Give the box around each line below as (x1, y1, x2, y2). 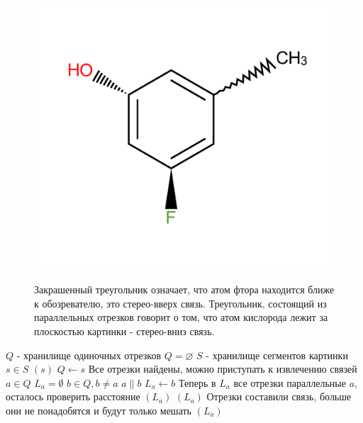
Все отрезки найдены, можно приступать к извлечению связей (88, 361, 357, 376)
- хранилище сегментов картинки (206, 347, 348, 362)
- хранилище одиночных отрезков (16, 347, 162, 362)
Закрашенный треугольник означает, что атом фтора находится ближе (34, 282, 335, 297)
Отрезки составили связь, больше (206, 389, 352, 404)
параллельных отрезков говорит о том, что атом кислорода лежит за (34, 310, 328, 325)
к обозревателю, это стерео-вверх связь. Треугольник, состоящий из (34, 295, 327, 310)
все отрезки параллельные (233, 375, 346, 390)
